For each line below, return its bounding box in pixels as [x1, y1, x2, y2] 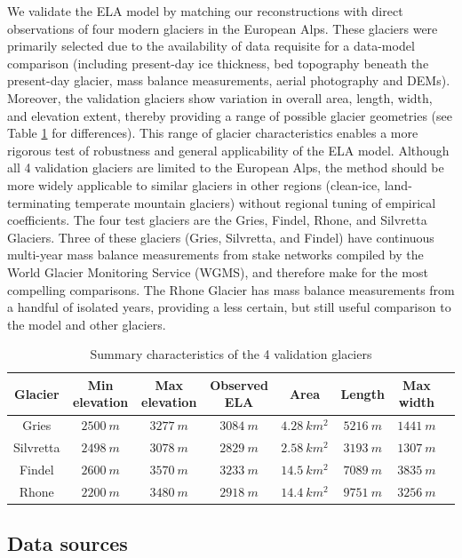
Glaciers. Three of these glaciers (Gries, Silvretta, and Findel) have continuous [7, 227, 434, 246]
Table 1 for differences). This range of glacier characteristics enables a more [7, 124, 418, 142]
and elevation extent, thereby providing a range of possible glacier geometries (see [7, 106, 452, 124]
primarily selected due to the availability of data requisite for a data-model [7, 36, 415, 55]
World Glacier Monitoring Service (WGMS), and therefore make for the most [7, 262, 428, 281]
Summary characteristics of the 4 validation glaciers [90, 345, 372, 363]
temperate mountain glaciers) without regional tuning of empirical [75, 193, 436, 211]
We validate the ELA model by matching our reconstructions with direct [7, 2, 403, 20]
